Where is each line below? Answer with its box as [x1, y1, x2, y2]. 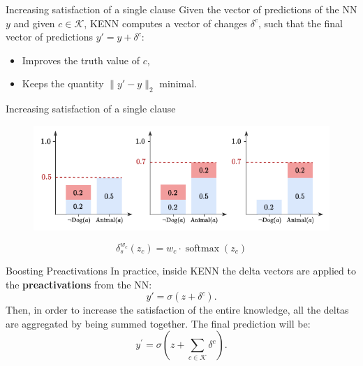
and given [13, 15, 55, 30]
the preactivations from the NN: [6, 277, 152, 291]
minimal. [159, 76, 197, 91]
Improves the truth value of [22, 52, 140, 67]
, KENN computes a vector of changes [84, 15, 248, 30]
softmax [185, 243, 220, 254]
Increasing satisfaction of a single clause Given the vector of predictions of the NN [6, 2, 357, 16]
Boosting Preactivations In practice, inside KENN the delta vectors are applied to [6, 263, 356, 277]
